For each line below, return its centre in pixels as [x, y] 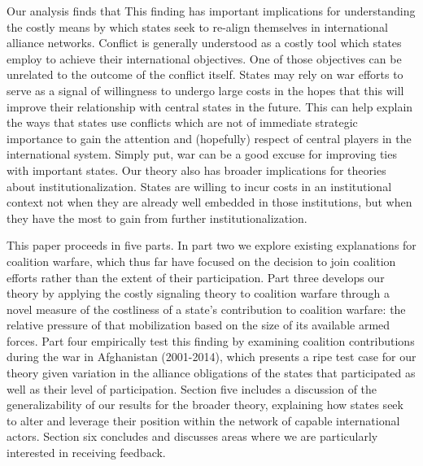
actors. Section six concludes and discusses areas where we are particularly [192, 436]
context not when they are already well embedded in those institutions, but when [209, 202]
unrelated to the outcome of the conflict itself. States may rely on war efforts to [205, 74]
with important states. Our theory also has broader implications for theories [196, 170]
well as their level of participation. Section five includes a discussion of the [192, 388]
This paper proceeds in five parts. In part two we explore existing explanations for [211, 245]
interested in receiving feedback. [86, 453]
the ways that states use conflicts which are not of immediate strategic [182, 122]
